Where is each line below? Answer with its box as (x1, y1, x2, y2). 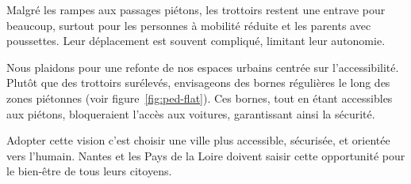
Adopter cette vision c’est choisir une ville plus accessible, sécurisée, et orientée (6, 132, 390, 148)
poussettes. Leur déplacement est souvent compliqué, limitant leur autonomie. (6, 32, 386, 49)
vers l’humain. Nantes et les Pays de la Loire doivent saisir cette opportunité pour (6, 147, 405, 163)
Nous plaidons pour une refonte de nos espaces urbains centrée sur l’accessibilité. (6, 58, 399, 75)
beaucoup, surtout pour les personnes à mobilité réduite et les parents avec (6, 17, 371, 33)
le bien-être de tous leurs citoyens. (6, 163, 172, 179)
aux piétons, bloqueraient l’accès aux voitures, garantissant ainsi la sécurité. (6, 105, 375, 122)
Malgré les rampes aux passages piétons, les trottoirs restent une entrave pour (6, 2, 386, 17)
